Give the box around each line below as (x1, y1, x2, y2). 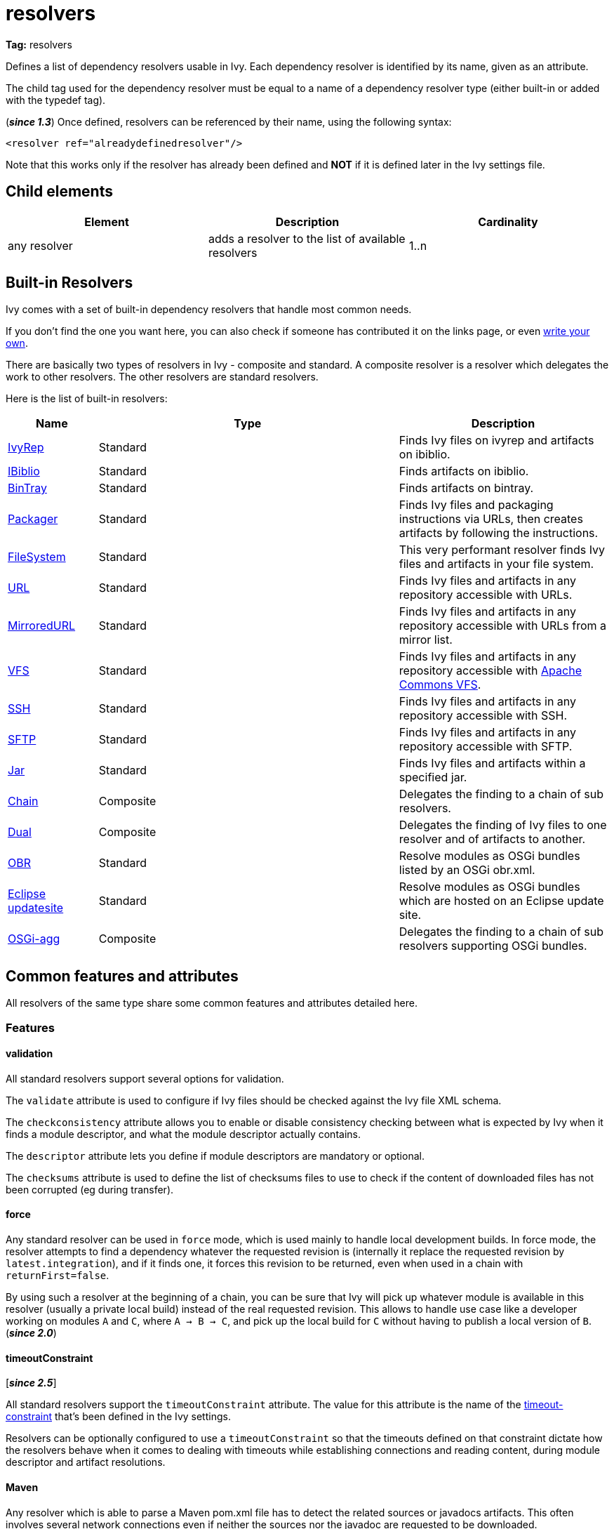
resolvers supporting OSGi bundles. (399, 939, 587, 953)
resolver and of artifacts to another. (399, 832, 586, 847)
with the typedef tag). (6, 93, 106, 106)
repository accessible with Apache (399, 663, 582, 678)
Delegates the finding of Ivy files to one (399, 818, 607, 833)
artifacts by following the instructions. (399, 526, 599, 541)
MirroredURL (8, 618, 76, 633)
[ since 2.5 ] (6, 1377, 57, 1389)
